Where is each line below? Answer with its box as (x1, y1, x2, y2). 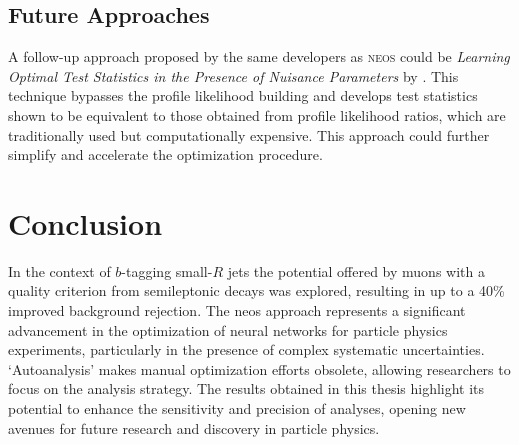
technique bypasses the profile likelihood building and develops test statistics (8, 85, 478, 106)
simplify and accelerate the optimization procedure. (8, 144, 323, 165)
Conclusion (8, 202, 163, 243)
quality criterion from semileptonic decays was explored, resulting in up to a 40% (8, 280, 505, 301)
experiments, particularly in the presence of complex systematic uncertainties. (8, 339, 485, 360)
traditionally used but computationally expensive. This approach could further (8, 124, 490, 145)
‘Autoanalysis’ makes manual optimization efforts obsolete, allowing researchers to (8, 358, 511, 379)
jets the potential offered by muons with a (227, 260, 485, 281)
